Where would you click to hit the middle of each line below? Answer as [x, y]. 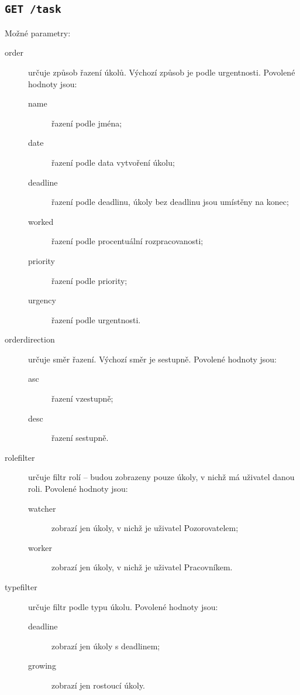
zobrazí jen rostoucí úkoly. [99, 685]
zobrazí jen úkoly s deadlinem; [106, 646]
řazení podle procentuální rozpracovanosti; [127, 241]
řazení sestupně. [80, 438]
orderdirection [30, 339]
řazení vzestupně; [82, 398]
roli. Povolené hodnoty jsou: [78, 489]
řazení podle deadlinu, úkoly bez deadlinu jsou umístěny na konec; [170, 202]
